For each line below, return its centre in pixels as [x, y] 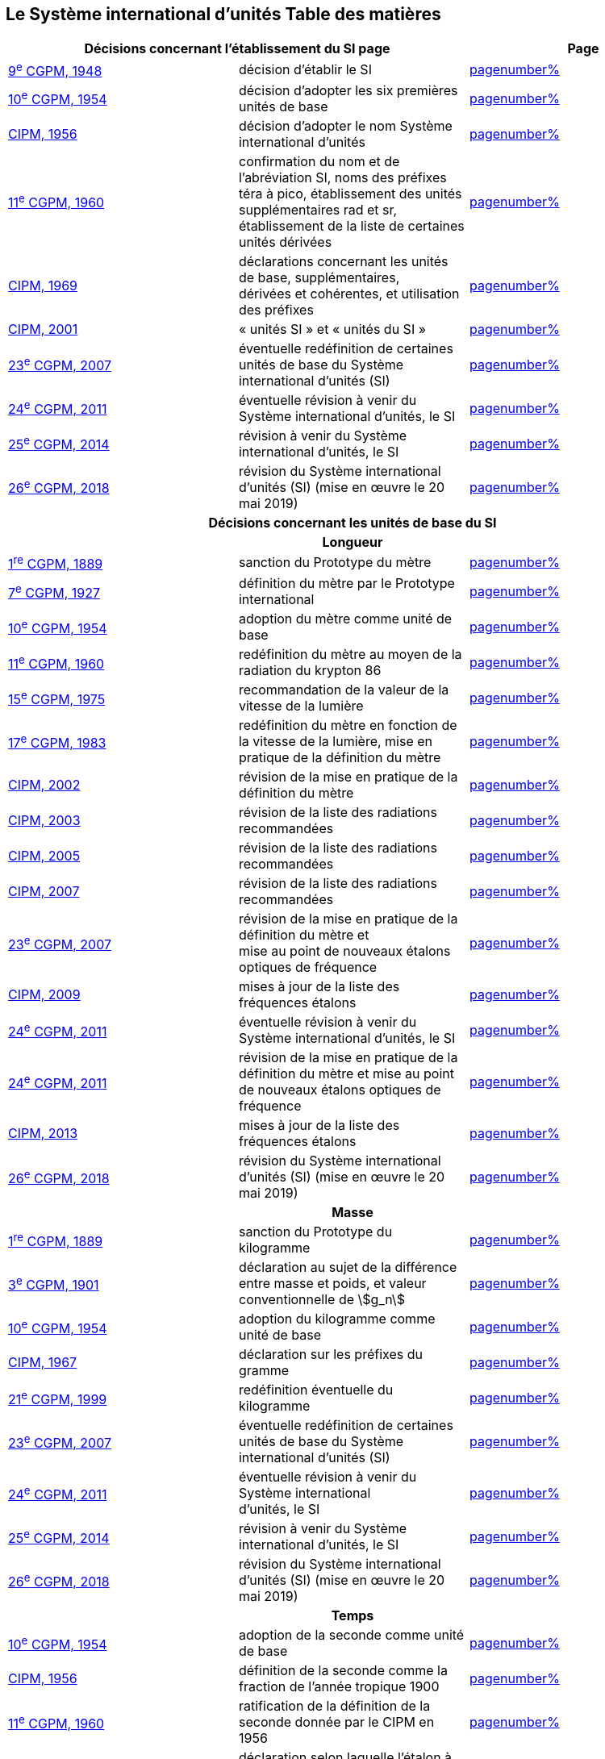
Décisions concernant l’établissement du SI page [237, 49]
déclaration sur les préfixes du [330, 1355]
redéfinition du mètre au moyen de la [350, 654]
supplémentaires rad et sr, [318, 209]
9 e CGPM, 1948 [55, 69]
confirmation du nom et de [319, 161]
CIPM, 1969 [43, 285]
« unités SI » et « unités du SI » [332, 329]
